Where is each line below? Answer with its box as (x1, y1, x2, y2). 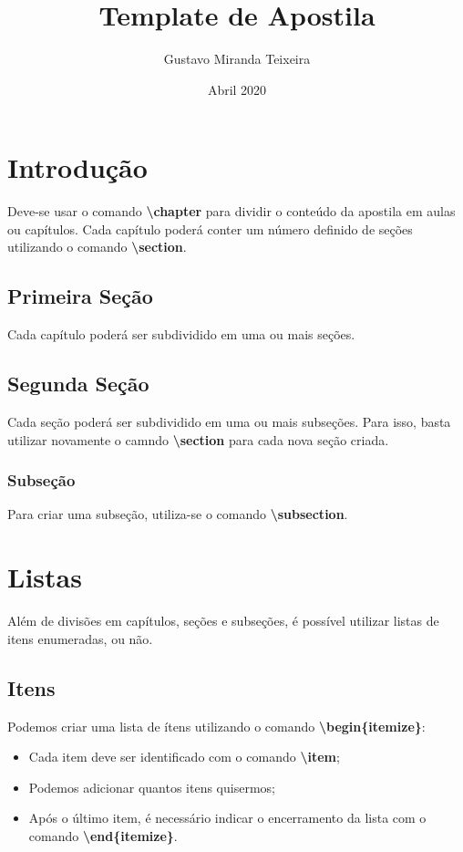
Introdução (7, 149, 148, 186)
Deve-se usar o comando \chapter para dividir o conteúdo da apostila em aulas (7, 202, 456, 221)
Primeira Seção (7, 282, 153, 310)
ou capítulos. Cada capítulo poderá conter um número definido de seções (7, 219, 413, 238)
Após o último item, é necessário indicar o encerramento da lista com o (28, 808, 427, 827)
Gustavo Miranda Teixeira (163, 49, 311, 68)
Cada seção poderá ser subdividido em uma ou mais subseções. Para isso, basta (7, 412, 451, 431)
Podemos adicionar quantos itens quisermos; (28, 777, 275, 796)
